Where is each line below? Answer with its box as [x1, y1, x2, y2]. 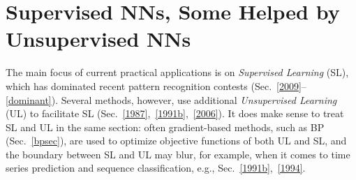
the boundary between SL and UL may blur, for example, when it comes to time [6, 147, 350, 161]
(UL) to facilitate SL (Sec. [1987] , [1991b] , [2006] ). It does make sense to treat [6, 106, 344, 121]
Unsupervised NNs [6, 24, 191, 53]
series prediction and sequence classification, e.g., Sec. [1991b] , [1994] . [6, 160, 306, 175]
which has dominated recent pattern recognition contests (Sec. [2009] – [6, 78, 306, 93]
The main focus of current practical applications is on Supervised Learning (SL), [6, 65, 349, 80]
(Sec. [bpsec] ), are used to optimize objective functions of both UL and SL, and [6, 133, 347, 148]
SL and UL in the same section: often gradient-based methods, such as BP [6, 119, 325, 134]
